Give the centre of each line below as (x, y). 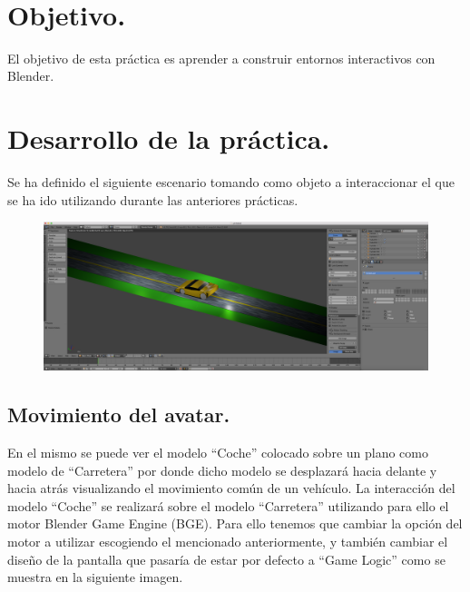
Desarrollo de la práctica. (169, 138)
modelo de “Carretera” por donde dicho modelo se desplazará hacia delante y (222, 470)
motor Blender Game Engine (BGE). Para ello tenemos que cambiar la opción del (235, 523)
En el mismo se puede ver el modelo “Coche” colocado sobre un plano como (218, 452)
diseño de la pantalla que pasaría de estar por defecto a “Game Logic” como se (226, 559)
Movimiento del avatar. (119, 414)
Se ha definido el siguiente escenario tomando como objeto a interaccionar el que (231, 182)
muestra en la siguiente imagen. (95, 577)
